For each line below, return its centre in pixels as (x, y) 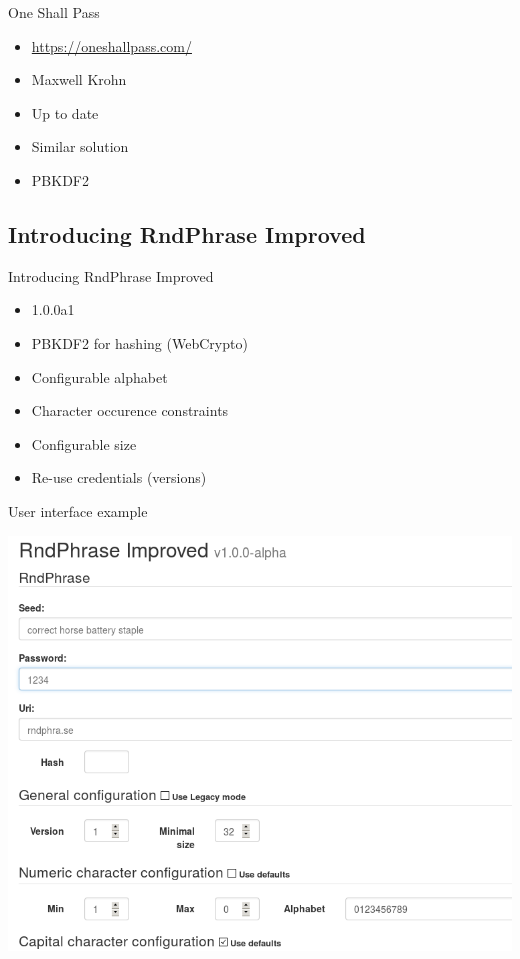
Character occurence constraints (130, 410)
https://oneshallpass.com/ (111, 45)
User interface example (78, 510)
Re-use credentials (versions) (119, 477)
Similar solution (80, 146)
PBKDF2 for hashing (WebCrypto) (139, 342)
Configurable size (84, 443)
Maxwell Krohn (79, 79)
